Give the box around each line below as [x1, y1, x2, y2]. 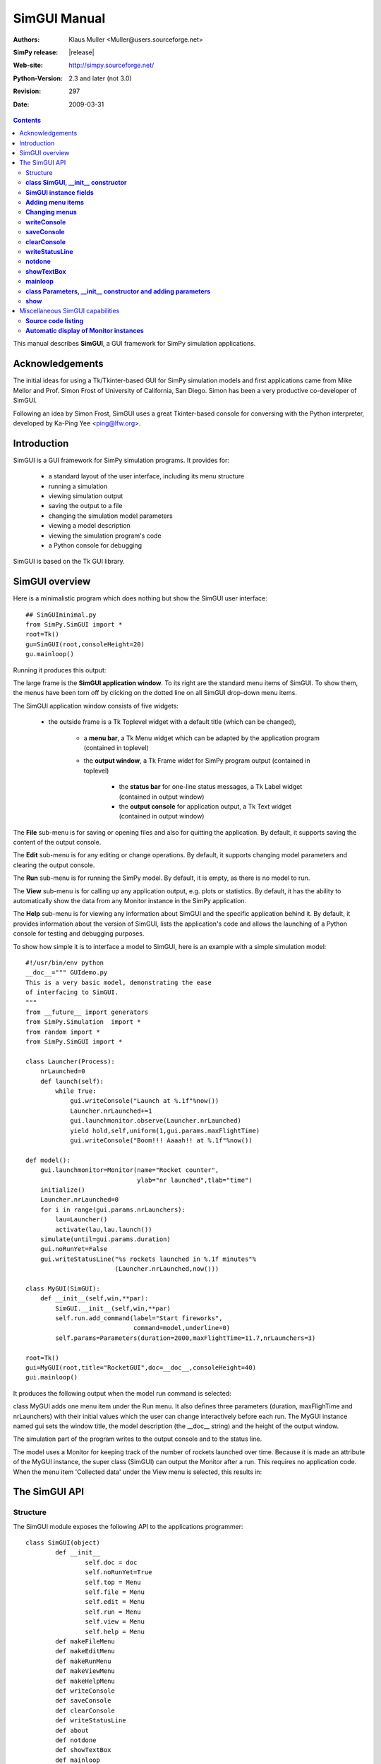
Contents [13, 116, 42, 124]
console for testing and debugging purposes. [13, 929, 145, 938]
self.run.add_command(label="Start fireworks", [55, 1315, 223, 1322]
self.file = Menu [85, 1588, 145, 1596]
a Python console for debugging [48, 540, 143, 550]
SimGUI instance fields [25, 188, 95, 197]
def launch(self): [40, 1077, 104, 1085]
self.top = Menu [85, 1578, 141, 1586]
